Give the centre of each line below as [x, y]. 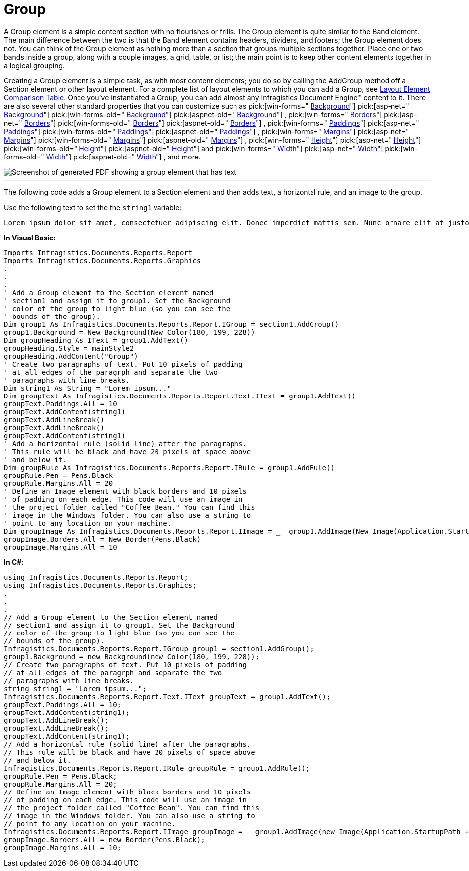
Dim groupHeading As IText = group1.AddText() [96, 340]
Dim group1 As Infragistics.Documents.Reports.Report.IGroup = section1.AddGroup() [172, 324]
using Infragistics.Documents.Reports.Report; [96, 577]
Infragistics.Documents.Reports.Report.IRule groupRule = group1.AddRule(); [157, 768]
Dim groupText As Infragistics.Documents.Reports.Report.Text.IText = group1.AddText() [180, 396]
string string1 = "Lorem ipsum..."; [75, 688]
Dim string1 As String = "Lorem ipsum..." [88, 388]
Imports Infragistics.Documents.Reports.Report [98, 253]
